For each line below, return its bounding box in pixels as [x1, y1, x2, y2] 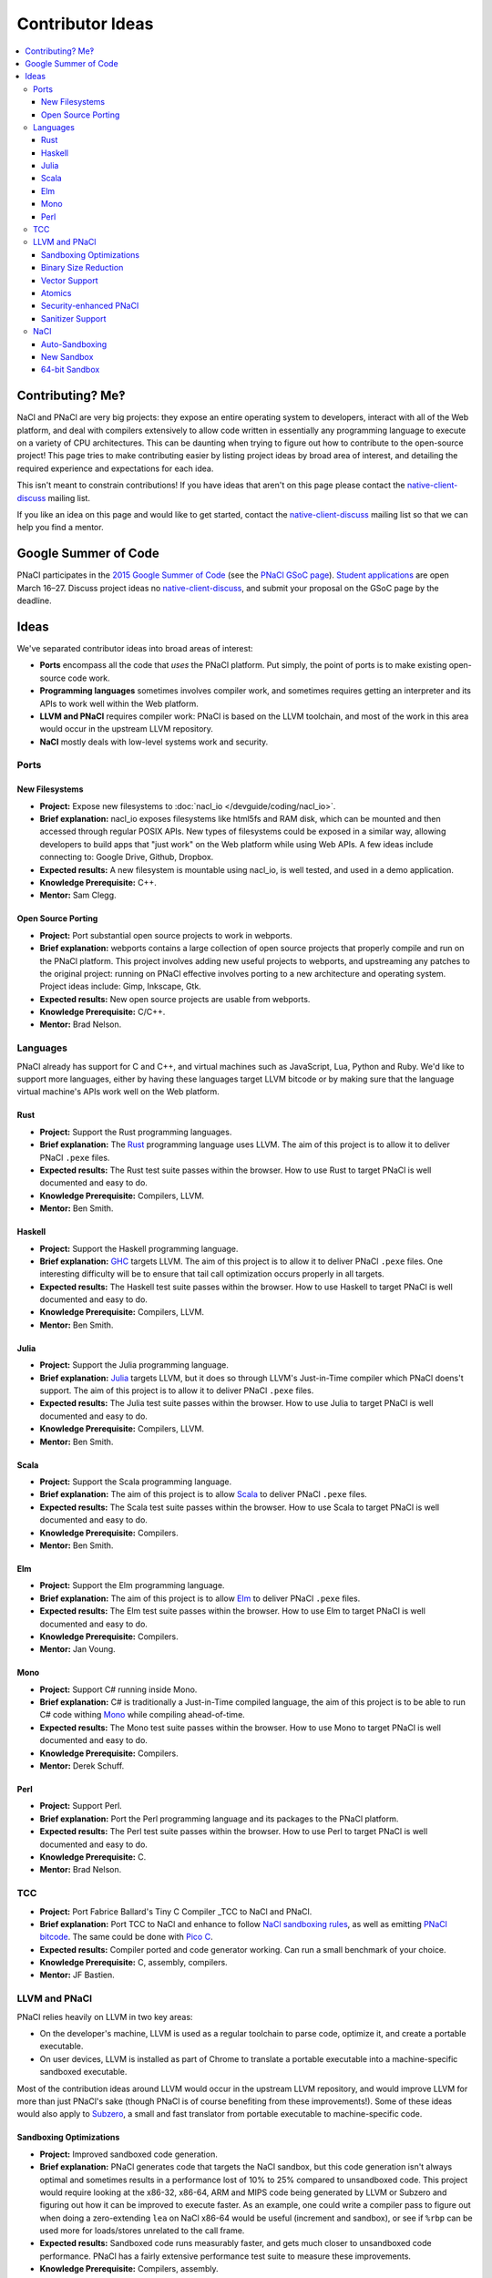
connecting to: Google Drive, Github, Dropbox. [39, 852, 214, 863]
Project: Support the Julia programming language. [39, 1360, 230, 1370]
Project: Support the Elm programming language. [39, 1580, 225, 1591]
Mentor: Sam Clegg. [39, 889, 118, 901]
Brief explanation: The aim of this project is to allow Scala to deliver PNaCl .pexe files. [39, 1489, 368, 1500]
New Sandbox [41, 351, 94, 362]
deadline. [16, 595, 52, 606]
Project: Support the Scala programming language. [39, 1476, 232, 1487]
